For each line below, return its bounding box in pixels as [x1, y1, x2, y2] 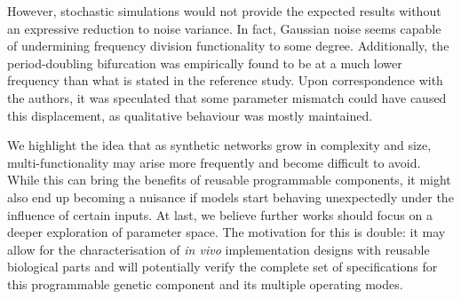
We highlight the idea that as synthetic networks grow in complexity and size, [7, 136, 432, 154]
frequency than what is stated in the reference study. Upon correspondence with [7, 71, 443, 90]
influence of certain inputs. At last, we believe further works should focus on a [7, 205, 433, 224]
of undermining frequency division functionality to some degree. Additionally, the [7, 36, 449, 55]
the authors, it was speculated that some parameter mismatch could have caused [7, 88, 447, 106]
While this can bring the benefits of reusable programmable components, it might [7, 170, 451, 189]
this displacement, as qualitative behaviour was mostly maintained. [7, 106, 373, 124]
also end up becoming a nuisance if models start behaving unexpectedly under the [7, 187, 454, 206]
